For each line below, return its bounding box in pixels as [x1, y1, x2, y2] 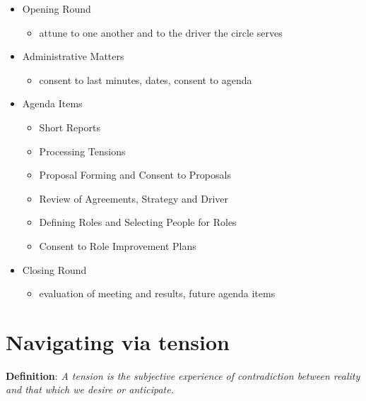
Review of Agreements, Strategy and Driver [39, 191, 228, 205]
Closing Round [22, 262, 87, 277]
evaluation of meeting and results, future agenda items [39, 286, 276, 301]
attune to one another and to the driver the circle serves [39, 25, 283, 40]
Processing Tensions [39, 143, 126, 158]
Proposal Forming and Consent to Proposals [39, 167, 231, 182]
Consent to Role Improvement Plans [39, 238, 196, 253]
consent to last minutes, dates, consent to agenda [39, 72, 252, 87]
